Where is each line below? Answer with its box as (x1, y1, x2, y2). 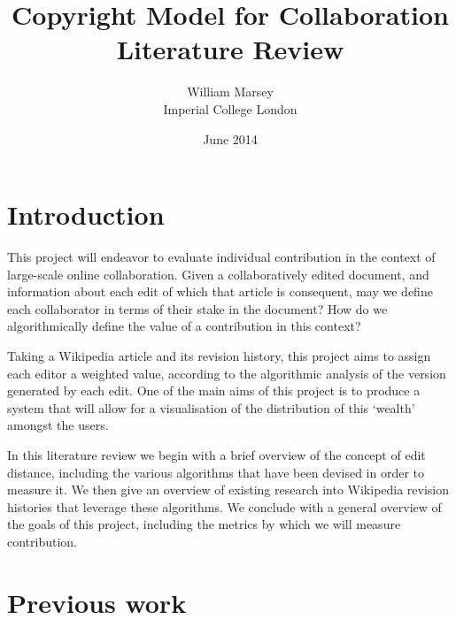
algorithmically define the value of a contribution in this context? (7, 317, 361, 335)
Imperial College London (163, 99, 298, 118)
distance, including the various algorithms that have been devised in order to (7, 463, 425, 481)
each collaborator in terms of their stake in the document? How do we (7, 299, 388, 318)
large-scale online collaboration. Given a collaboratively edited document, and (7, 264, 429, 283)
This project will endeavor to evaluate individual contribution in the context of (7, 248, 436, 266)
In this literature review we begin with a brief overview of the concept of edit (7, 445, 426, 463)
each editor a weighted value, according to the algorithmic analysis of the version (7, 364, 446, 382)
